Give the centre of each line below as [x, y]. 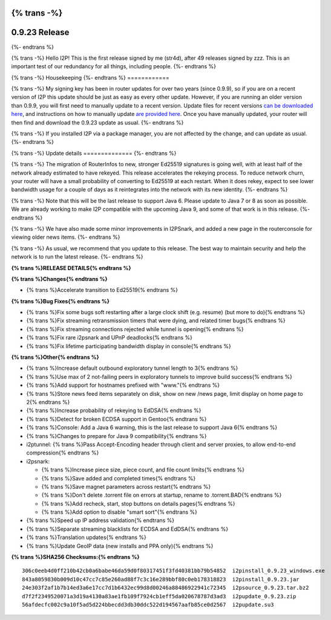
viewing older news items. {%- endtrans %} [66, 237]
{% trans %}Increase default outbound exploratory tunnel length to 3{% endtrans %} [132, 368]
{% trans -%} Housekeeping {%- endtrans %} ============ [90, 77]
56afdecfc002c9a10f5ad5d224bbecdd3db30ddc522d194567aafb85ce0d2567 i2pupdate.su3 [148, 605]
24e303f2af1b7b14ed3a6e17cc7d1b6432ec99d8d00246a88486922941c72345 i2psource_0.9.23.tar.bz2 [165, 588]
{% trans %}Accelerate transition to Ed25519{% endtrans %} [102, 290]
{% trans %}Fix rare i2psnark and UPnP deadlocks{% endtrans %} [110, 338]
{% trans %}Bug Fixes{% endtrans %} [61, 301]
